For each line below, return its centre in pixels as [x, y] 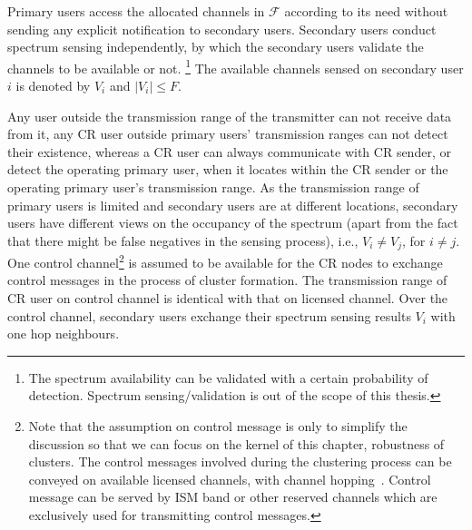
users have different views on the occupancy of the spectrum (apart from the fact [233, 223]
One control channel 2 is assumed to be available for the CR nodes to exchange [225, 261]
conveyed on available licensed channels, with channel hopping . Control [230, 479]
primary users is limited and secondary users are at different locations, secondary [233, 205]
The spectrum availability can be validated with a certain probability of [228, 377]
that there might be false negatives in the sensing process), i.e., [183, 240]
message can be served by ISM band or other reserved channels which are [233, 497]
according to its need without [366, 11]
